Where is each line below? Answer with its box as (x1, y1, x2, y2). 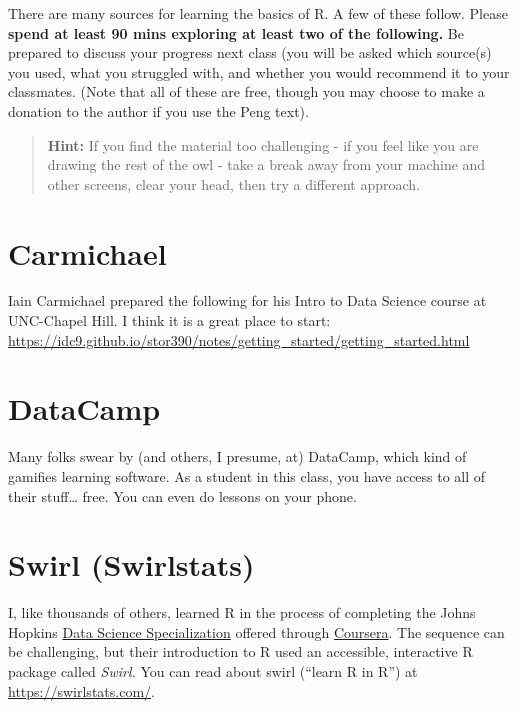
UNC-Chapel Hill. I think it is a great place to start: (8, 310, 331, 331)
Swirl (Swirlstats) (8, 544, 255, 585)
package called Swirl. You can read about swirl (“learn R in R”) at (8, 661, 418, 682)
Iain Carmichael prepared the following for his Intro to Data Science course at (8, 290, 487, 311)
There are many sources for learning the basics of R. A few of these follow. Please (8, 3, 508, 23)
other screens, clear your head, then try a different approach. (47, 173, 420, 194)
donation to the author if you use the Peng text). (8, 100, 309, 121)
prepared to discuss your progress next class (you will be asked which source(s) (8, 42, 492, 63)
